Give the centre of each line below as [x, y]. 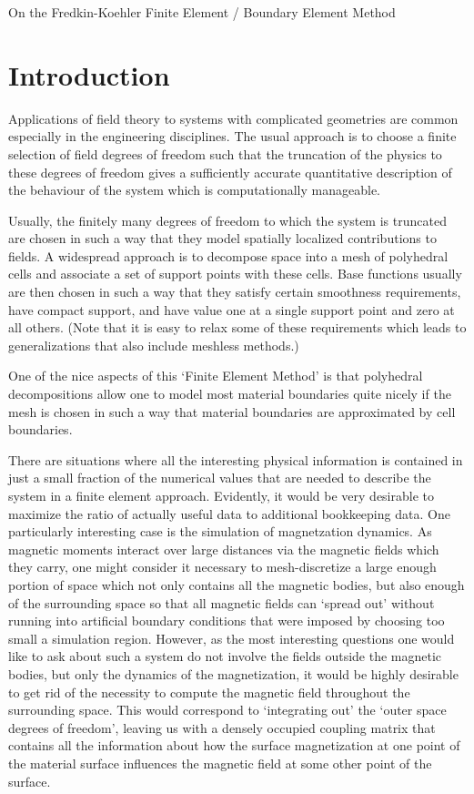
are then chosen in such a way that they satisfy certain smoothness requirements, [235, 292]
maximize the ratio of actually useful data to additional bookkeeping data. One [229, 513]
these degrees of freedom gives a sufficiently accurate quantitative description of [230, 172]
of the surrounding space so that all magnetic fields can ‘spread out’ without [222, 602]
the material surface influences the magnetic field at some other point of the [220, 763]
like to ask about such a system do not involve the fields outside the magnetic [225, 656]
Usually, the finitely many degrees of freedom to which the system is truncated [227, 220]
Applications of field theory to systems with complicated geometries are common [233, 118]
